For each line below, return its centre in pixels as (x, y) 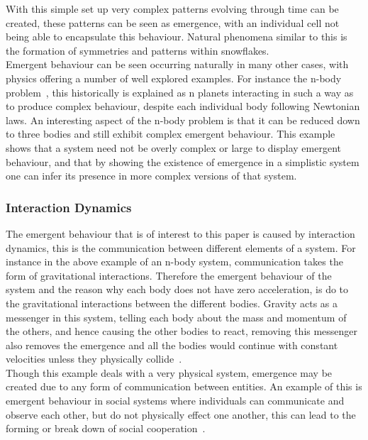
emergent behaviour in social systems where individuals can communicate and (175, 401)
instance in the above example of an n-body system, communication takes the (174, 262)
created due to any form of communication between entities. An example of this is (184, 386)
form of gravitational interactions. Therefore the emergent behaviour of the (169, 275)
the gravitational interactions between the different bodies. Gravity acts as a (172, 303)
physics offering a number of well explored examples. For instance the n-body (174, 78)
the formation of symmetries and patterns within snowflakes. (138, 50)
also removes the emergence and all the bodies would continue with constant (172, 345)
